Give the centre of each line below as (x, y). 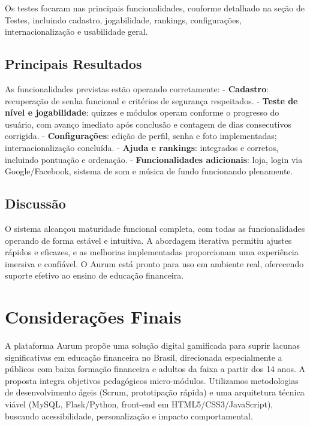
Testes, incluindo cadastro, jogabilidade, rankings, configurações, (123, 19)
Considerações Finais (93, 317)
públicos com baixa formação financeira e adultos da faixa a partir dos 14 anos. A (155, 369)
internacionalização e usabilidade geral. (76, 31)
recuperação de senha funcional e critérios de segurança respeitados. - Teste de (151, 100)
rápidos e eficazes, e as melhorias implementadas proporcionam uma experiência (152, 252)
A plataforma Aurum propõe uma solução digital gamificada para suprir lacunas (153, 345)
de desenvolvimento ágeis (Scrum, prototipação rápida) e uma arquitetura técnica (155, 392)
